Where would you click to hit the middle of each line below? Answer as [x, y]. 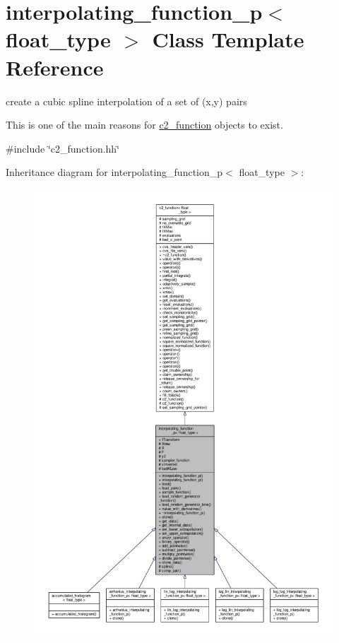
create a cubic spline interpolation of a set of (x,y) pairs [126, 101]
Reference [55, 67]
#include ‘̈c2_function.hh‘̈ [63, 148]
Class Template [228, 39]
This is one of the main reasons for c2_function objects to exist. [144, 125]
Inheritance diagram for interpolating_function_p [114, 172]
